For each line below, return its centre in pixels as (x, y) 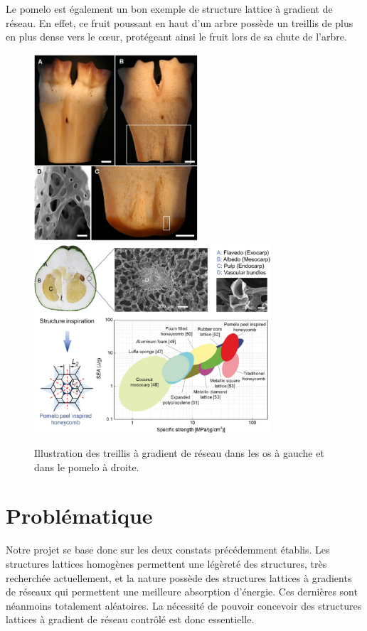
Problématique (79, 516)
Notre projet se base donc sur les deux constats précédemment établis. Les (168, 550)
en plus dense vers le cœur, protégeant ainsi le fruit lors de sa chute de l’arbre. (176, 37)
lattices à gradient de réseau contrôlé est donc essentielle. (130, 619)
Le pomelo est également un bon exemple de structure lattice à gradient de (169, 9)
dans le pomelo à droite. (87, 466)
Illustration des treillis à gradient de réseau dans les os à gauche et (179, 453)
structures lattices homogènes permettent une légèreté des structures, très (166, 563)
